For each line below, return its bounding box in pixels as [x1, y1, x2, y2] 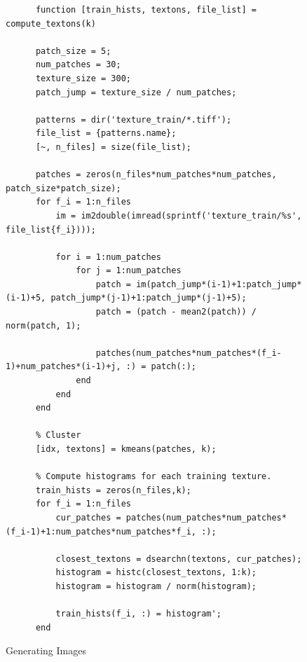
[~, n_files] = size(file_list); [35, 142, 191, 152]
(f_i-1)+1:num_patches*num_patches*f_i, [6, 526, 197, 537]
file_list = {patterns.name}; [35, 128, 177, 139]
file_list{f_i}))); [6, 224, 96, 235]
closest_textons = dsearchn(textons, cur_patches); [55, 553, 302, 564]
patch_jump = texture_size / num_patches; [35, 87, 237, 97]
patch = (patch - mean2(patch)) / [95, 307, 257, 317]
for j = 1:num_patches [76, 266, 182, 276]
